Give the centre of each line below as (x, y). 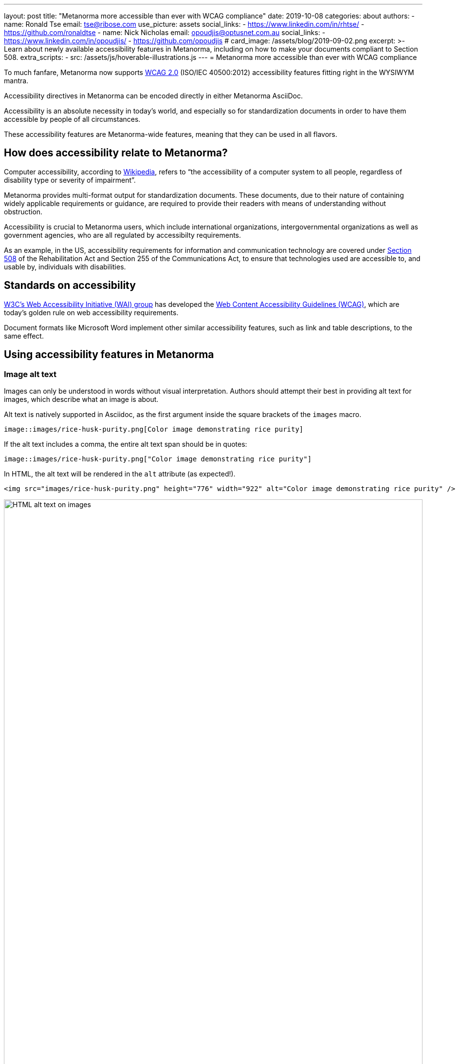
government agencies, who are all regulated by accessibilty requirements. (123, 235)
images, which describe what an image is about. (81, 399)
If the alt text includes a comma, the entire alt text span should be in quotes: (126, 444)
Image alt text (30, 374)
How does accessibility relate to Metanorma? (116, 153)
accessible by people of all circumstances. (72, 119)
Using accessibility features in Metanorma (109, 355)
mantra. (16, 81)
